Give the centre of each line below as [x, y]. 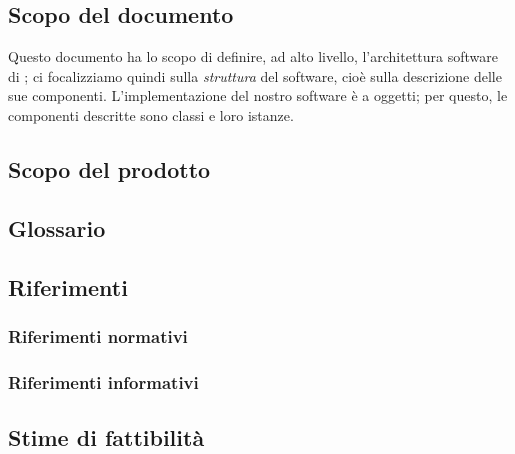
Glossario [57, 227]
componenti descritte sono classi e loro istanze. [151, 114]
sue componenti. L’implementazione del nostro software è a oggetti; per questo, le [258, 95]
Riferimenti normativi [98, 335]
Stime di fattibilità [106, 437]
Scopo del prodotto [109, 168]
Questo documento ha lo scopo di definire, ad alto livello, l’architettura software [253, 56]
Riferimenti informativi [103, 381]
